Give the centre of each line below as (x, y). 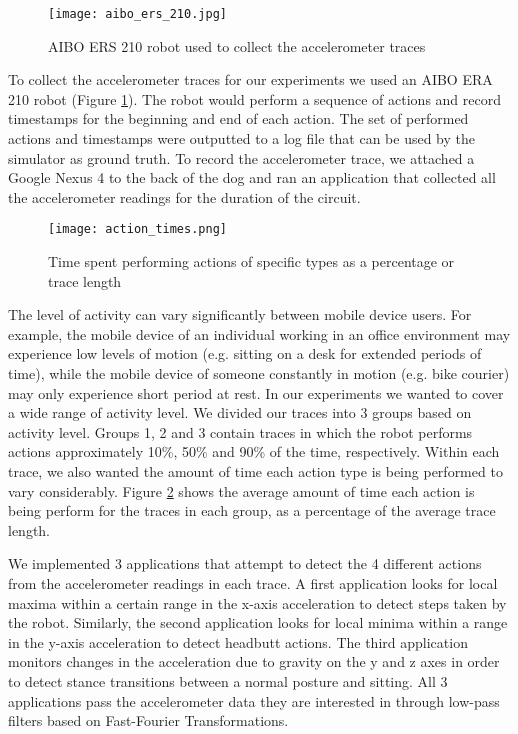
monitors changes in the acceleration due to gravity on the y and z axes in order (254, 661)
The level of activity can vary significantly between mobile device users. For (240, 314)
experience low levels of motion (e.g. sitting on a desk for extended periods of (245, 353)
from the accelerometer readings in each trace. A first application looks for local (253, 582)
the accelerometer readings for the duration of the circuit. (184, 196)
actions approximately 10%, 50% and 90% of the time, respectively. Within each (254, 451)
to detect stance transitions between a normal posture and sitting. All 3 (228, 680)
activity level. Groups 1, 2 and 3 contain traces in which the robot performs (240, 431)
